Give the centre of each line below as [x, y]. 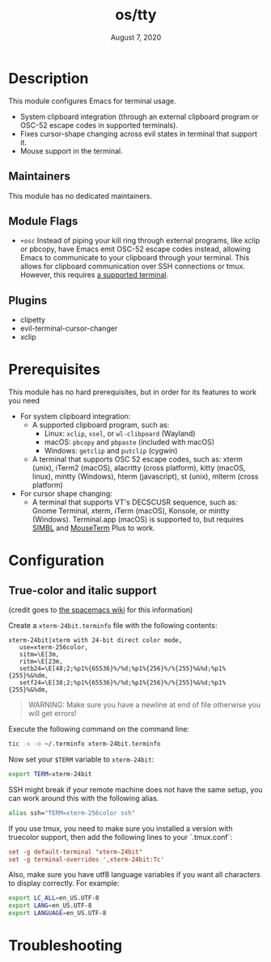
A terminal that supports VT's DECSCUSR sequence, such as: [135, 502]
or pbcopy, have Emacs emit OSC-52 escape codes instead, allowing [135, 249]
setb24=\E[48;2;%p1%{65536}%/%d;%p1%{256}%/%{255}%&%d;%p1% [123, 669]
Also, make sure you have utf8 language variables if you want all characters [134, 875]
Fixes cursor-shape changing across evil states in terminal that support [138, 133]
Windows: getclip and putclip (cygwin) [111, 451]
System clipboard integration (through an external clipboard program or [139, 116]
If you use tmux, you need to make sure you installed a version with [121, 828]
